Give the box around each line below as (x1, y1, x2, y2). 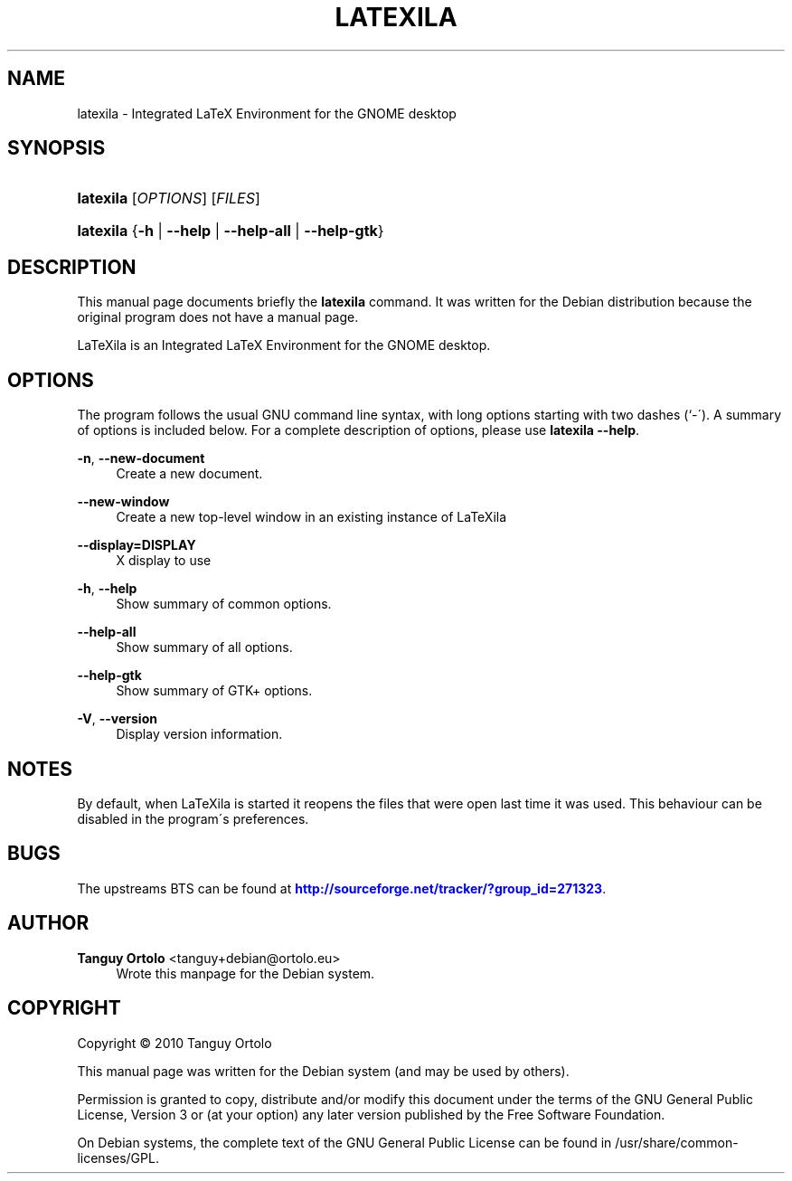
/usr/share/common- (615, 1134, 739, 1150)
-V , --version (77, 711, 157, 727)
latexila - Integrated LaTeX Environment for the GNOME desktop (77, 105, 457, 121)
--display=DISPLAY (77, 537, 196, 553)
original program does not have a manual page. (77, 309, 359, 326)
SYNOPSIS (7, 137, 106, 160)
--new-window (77, 494, 170, 510)
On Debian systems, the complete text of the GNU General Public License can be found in (77, 1134, 612, 1150)
